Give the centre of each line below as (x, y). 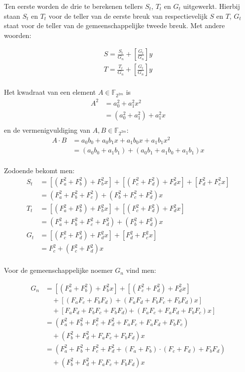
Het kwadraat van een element (50, 92)
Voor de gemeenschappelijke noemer (58, 270)
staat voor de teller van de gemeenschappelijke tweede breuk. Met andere (114, 25)
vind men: (141, 270)
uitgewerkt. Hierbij (211, 6)
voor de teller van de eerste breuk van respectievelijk (128, 16)
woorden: (18, 35)
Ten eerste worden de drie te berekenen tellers (73, 6)
